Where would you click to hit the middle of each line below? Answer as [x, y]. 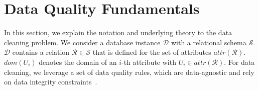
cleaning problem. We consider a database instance [82, 42]
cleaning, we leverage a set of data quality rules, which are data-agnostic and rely [129, 72]
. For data [239, 62]
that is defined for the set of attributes [152, 52]
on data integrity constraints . [51, 82]
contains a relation [41, 52]
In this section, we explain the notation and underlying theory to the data [118, 32]
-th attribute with [149, 62]
